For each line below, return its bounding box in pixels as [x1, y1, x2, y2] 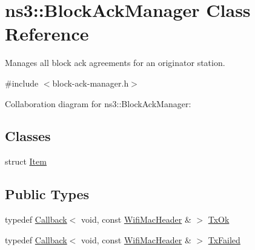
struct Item [5, 155, 47, 168]
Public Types [5, 185, 90, 203]
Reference [5, 21, 89, 46]
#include [5, 76, 39, 89]
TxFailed [208, 233, 240, 246]
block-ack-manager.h [52, 76, 129, 89]
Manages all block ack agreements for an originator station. [5, 56, 225, 69]
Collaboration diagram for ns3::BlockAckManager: [5, 97, 191, 110]
